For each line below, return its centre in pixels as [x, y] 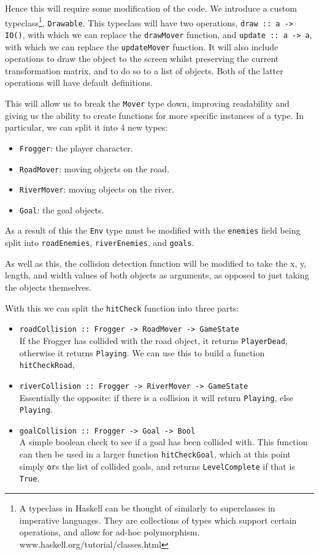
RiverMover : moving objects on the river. [97, 189]
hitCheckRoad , [47, 365]
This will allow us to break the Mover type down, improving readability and [147, 103]
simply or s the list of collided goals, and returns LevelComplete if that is [157, 466]
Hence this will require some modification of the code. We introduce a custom [151, 8]
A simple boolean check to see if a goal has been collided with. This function [163, 442]
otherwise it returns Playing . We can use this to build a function [142, 352]
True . [29, 478]
